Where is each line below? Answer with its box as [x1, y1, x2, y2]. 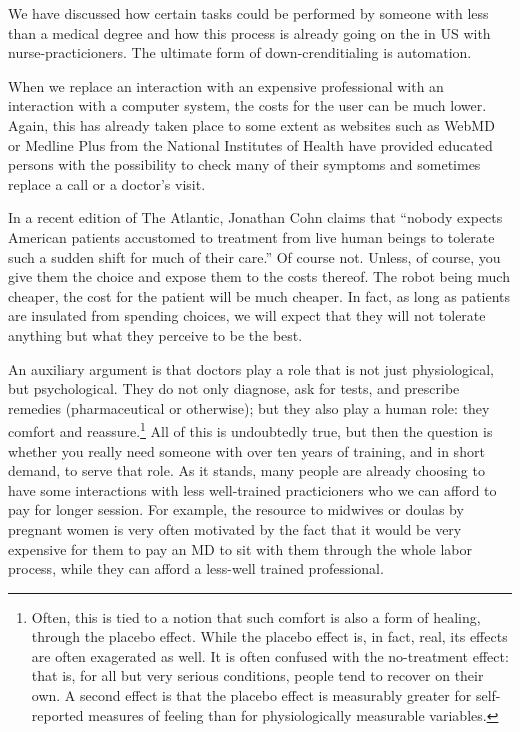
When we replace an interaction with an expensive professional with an [8, 75, 444, 96]
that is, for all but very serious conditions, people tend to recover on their [31, 665, 484, 686]
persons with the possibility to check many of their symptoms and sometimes [8, 154, 481, 175]
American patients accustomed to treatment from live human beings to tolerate [8, 226, 495, 247]
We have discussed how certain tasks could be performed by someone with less [8, 3, 489, 23]
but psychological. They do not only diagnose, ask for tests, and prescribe [8, 378, 460, 399]
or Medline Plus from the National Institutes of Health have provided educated [8, 134, 493, 155]
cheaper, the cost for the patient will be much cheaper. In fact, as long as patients [8, 285, 511, 306]
